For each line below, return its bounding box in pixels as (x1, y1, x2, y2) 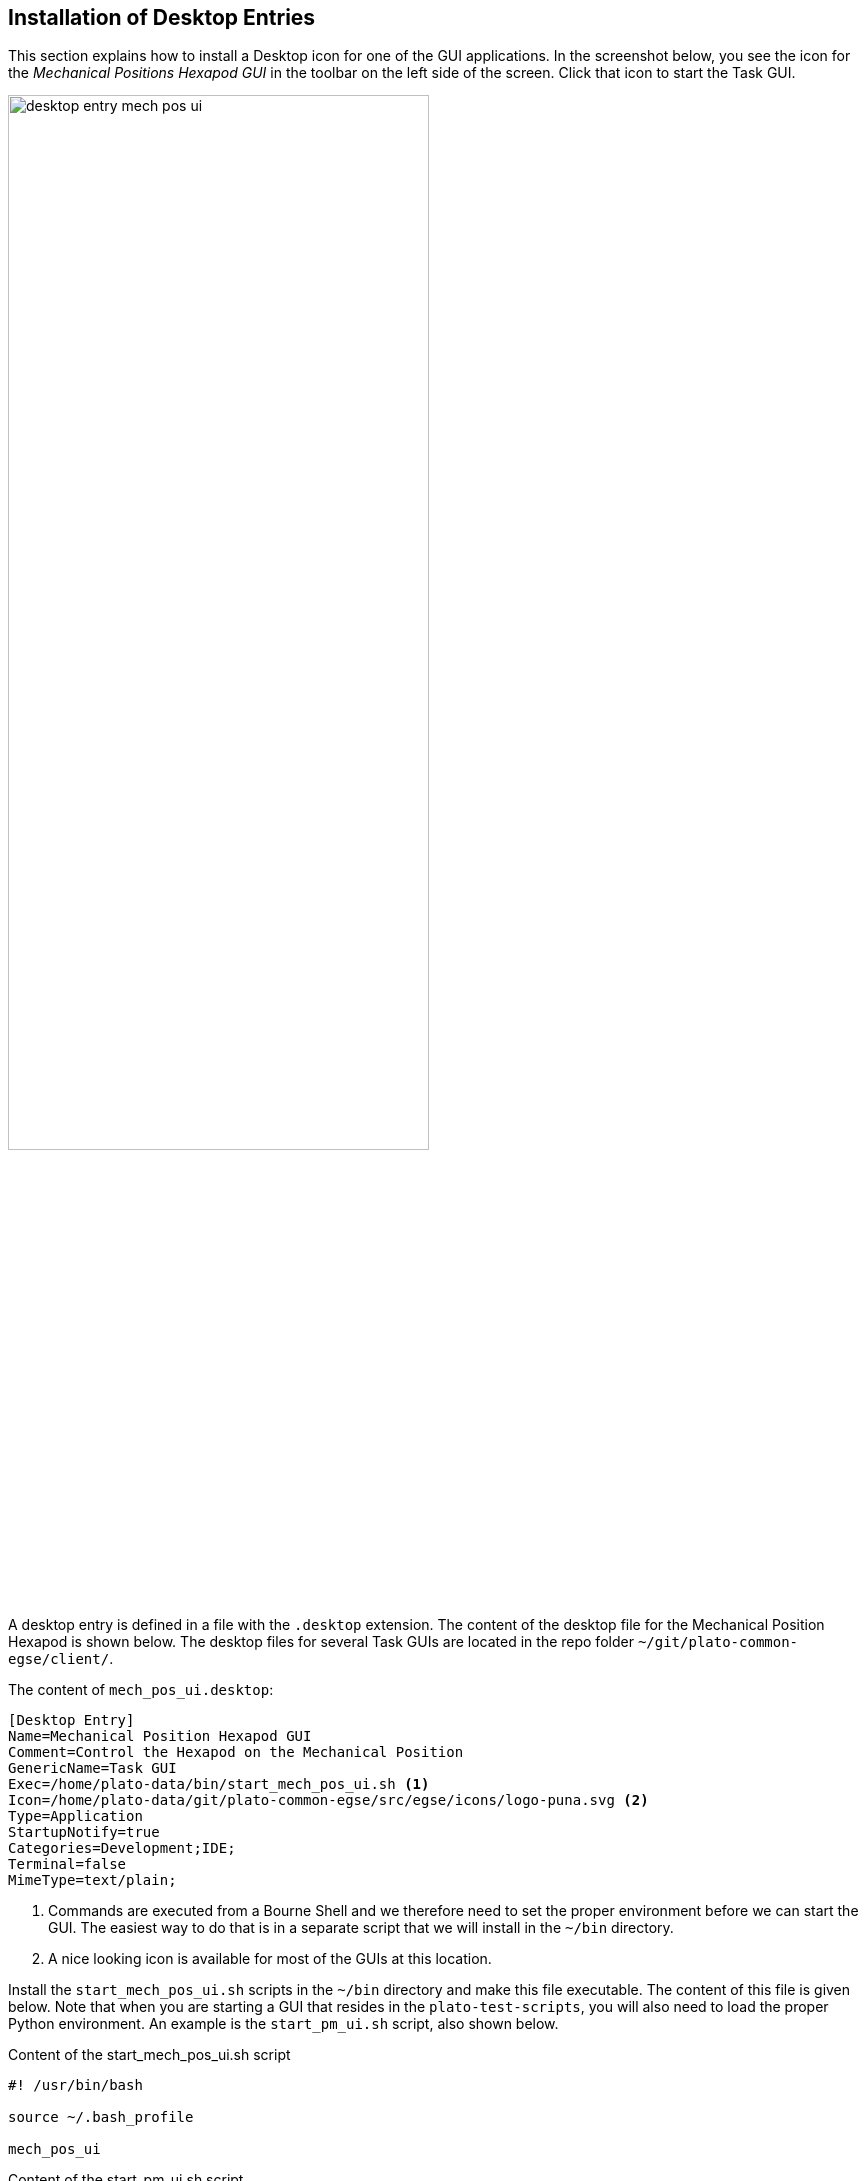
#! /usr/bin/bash (8, 2076, 143, 2093)
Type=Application (8, 1807, 143, 1824)
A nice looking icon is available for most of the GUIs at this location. (48, 1949, 492, 1967)
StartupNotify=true (8, 1823, 160, 1840)
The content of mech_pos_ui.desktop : (8, 1680, 274, 1698)
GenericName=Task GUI (8, 1759, 177, 1776)
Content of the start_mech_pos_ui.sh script (8, 2045, 291, 2063)
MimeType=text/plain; (8, 1871, 177, 1888)
